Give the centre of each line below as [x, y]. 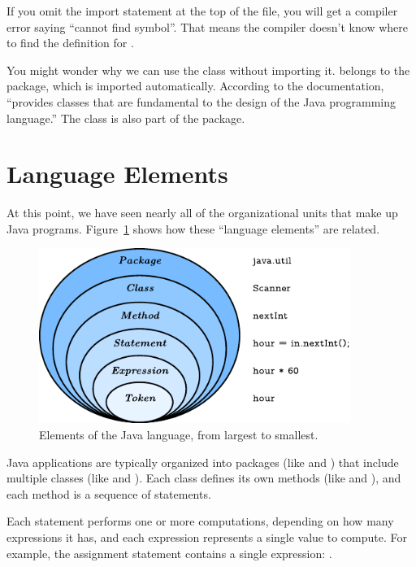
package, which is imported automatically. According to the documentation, [195, 86]
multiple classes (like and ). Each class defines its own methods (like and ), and [204, 478]
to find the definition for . [70, 43]
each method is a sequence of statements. [109, 493]
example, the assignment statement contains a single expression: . [169, 553]
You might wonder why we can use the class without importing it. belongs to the [208, 70]
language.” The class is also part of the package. [126, 118]
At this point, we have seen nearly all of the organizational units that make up [202, 213]
